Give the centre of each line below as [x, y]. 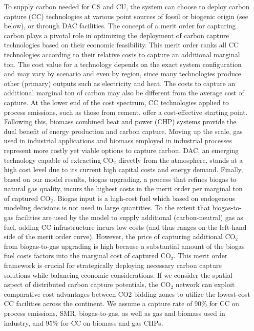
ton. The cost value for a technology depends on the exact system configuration [123, 64]
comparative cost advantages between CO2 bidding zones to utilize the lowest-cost [127, 294]
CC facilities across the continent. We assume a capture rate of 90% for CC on [122, 303]
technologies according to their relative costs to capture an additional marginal [122, 54]
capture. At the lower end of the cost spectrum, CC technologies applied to [116, 102]
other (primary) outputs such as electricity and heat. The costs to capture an [120, 83]
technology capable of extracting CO [59, 160]
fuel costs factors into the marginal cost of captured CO [87, 255]
